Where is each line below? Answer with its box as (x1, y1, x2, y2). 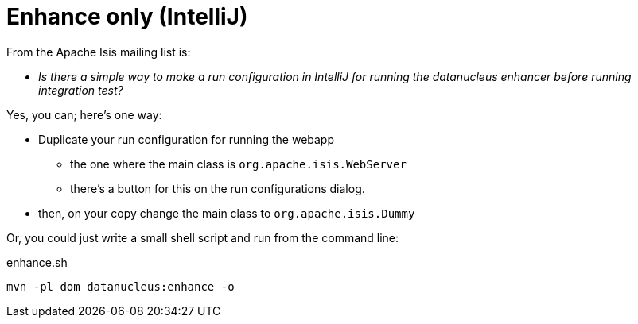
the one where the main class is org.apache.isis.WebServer (70, 156, 407, 171)
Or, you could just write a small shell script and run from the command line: (6, 230, 399, 245)
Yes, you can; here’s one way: (6, 107, 162, 121)
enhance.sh (6, 255, 68, 269)
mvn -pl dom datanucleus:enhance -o (6, 280, 235, 293)
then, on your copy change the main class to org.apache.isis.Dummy (38, 206, 415, 220)
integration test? (38, 83, 123, 97)
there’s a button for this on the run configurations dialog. (70, 181, 365, 195)
